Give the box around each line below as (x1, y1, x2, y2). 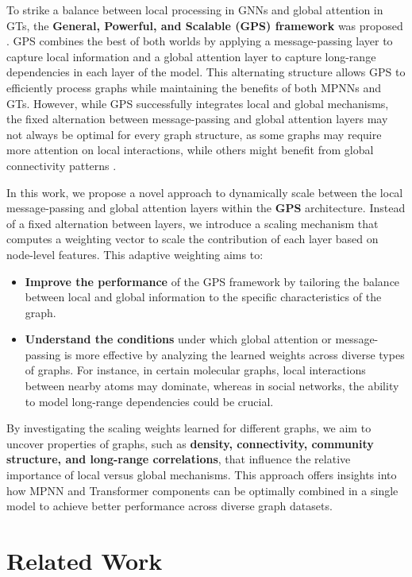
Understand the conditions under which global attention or (25, 331, 332, 347)
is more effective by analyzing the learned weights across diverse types (64, 346, 405, 362)
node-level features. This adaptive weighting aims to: (6, 246, 264, 262)
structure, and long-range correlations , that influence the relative (6, 451, 351, 467)
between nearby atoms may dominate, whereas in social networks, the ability (25, 378, 399, 394)
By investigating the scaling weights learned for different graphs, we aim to (6, 420, 372, 436)
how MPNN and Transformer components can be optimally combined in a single (6, 482, 399, 498)
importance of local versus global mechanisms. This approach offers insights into (6, 467, 397, 483)
